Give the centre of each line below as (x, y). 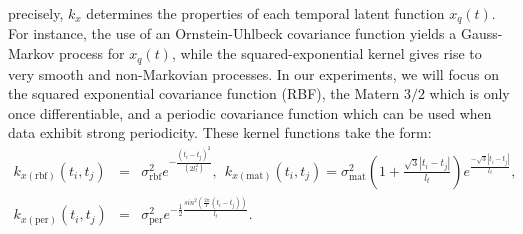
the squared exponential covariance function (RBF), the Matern (204, 93)
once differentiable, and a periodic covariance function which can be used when (250, 112)
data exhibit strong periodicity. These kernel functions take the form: (220, 132)
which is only (469, 93)
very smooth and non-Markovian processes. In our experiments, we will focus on (254, 73)
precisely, (36, 13)
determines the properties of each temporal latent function (265, 13)
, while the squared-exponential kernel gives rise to (326, 53)
